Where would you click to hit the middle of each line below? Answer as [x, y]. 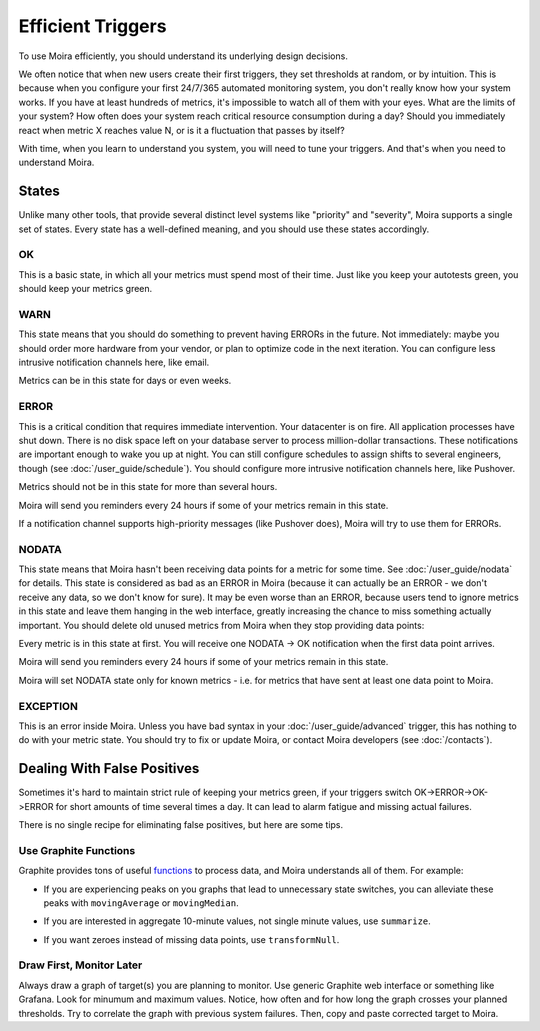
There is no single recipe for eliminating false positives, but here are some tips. [181, 824]
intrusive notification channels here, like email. [114, 362]
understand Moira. [56, 162]
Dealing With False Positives [109, 768]
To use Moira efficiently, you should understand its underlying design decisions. [183, 56]
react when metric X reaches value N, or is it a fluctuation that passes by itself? [181, 130]
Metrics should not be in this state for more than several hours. [148, 487]
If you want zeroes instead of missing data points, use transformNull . [191, 939]
